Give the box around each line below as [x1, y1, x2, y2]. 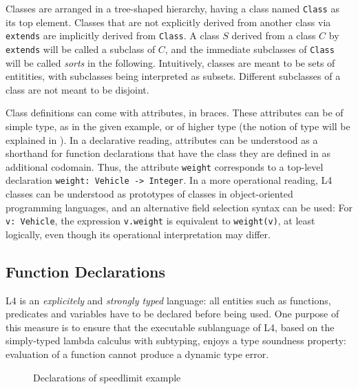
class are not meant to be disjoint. [6, 82, 149, 96]
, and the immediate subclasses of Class [165, 41, 335, 56]
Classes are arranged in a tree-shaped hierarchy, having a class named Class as [6, 1, 339, 15]
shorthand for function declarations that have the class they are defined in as [6, 146, 330, 160]
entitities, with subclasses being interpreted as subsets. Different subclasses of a [6, 69, 341, 83]
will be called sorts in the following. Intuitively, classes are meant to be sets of [6, 55, 335, 70]
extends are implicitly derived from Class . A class [6, 28, 220, 43]
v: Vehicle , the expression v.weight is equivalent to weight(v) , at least [6, 213, 315, 228]
